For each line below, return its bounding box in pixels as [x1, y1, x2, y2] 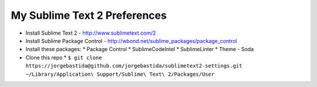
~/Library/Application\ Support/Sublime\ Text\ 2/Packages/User [25, 71, 215, 78]
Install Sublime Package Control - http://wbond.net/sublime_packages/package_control [25, 37, 237, 44]
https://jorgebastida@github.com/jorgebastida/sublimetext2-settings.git [25, 62, 243, 69]
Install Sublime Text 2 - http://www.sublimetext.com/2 [25, 29, 156, 36]
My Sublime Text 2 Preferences [11, 9, 167, 22]
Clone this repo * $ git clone [25, 53, 102, 61]
